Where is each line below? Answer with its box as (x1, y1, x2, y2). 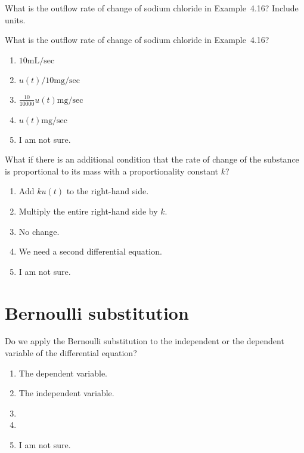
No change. (18, 225, 60, 237)
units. (5, 13, 26, 26)
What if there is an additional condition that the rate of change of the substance (5, 153, 299, 166)
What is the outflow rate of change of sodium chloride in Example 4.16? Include (5, 2, 299, 14)
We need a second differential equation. (18, 245, 162, 258)
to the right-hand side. (66, 185, 149, 197)
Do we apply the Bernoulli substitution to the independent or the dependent (5, 335, 284, 347)
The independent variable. (18, 387, 114, 399)
